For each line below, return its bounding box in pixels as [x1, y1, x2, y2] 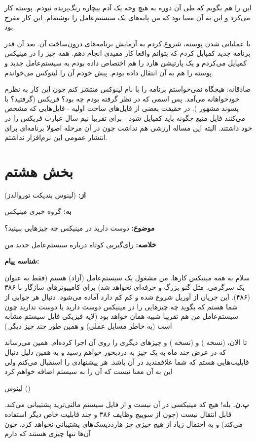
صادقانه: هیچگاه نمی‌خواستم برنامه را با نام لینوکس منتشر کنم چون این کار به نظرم [4, 84, 251, 94]
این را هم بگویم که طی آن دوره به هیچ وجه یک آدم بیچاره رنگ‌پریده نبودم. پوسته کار [4, 2, 252, 12]
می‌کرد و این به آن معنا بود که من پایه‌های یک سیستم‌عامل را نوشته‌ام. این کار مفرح [4, 12, 251, 22]
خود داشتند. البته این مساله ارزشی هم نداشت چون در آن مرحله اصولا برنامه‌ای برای [4, 122, 253, 133]
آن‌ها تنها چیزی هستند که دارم [4, 428, 91, 439]
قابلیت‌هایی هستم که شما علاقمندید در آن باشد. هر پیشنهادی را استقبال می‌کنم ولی [4, 356, 249, 367]
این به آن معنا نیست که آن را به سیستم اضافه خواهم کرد [4, 366, 173, 376]
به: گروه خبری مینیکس [4, 206, 72, 216]
